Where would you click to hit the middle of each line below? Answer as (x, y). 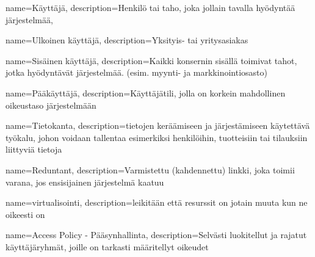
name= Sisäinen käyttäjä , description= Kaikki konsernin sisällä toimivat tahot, (151, 60)
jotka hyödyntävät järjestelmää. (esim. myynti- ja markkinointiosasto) (136, 72)
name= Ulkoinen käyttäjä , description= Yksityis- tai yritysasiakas (127, 40)
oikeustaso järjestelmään (51, 105)
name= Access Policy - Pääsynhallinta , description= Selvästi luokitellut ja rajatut (156, 235)
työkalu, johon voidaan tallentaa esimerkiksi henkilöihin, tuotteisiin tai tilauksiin (157, 137)
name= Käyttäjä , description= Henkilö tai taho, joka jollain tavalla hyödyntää (150, 7)
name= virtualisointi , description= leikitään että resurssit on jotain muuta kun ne (157, 202)
